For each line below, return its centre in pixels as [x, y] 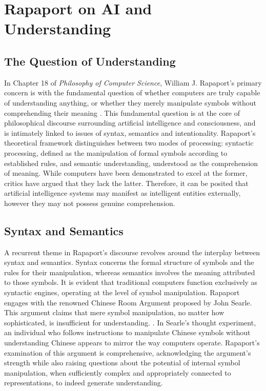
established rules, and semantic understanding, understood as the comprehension [131, 163]
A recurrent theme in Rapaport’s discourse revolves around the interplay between [132, 252]
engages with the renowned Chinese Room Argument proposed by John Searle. [128, 302]
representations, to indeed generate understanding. [84, 383]
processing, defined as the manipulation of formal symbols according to [116, 152]
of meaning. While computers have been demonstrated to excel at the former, [126, 173]
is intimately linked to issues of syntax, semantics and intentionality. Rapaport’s [130, 132]
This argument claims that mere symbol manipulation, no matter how [114, 312]
